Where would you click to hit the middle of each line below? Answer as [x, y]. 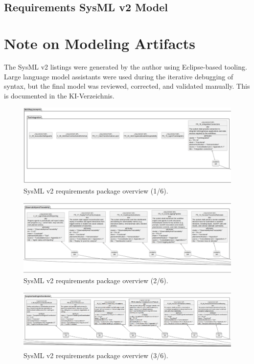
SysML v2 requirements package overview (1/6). [96, 190]
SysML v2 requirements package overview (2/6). [96, 280]
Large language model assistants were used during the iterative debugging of [119, 76]
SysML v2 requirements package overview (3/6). [96, 355]
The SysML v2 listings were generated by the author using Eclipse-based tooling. [126, 66]
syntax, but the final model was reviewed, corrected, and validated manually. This [127, 86]
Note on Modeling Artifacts [100, 43]
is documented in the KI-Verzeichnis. [59, 95]
